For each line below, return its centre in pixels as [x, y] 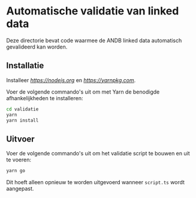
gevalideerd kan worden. [37, 47]
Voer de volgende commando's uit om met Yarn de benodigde [83, 92]
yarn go [16, 171]
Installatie [25, 66]
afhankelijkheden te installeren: [45, 98]
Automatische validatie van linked [93, 11]
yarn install [22, 120]
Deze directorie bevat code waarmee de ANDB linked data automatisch [94, 40]
